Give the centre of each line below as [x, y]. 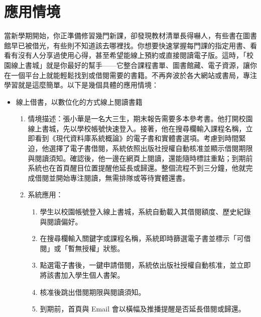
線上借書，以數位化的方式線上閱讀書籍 [79, 101]
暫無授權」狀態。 [96, 248]
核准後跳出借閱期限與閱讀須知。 [93, 292]
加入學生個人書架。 [93, 275]
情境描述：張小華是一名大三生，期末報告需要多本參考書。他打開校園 [140, 118]
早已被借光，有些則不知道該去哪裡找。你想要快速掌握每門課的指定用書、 [130, 45]
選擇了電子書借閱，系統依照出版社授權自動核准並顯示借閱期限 [151, 148]
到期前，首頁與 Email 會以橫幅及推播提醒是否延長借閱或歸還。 [143, 309]
